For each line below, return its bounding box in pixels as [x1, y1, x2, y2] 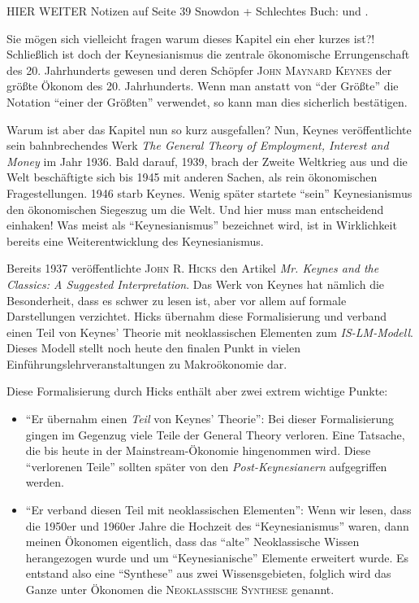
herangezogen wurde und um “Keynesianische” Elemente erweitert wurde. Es [25, 548, 409, 566]
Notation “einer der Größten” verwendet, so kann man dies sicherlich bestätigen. [6, 93, 408, 110]
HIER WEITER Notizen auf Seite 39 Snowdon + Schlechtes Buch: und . [6, 2, 369, 19]
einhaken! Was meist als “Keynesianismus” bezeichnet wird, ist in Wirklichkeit [6, 216, 397, 234]
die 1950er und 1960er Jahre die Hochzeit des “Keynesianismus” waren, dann [25, 517, 409, 534]
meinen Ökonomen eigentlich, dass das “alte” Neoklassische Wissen [25, 533, 360, 550]
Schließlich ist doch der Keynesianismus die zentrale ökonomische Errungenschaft [6, 46, 410, 63]
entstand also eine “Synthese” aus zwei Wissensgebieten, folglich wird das [25, 565, 391, 582]
